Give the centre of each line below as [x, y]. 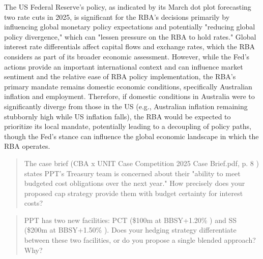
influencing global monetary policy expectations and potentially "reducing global [130, 27]
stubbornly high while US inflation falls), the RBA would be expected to [118, 116]
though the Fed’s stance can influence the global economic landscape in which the [131, 136]
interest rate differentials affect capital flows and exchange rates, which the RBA [130, 46]
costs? [34, 203]
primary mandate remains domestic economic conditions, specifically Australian [128, 86]
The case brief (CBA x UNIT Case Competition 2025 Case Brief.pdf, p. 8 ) [141, 163]
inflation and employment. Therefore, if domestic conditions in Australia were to [129, 96]
